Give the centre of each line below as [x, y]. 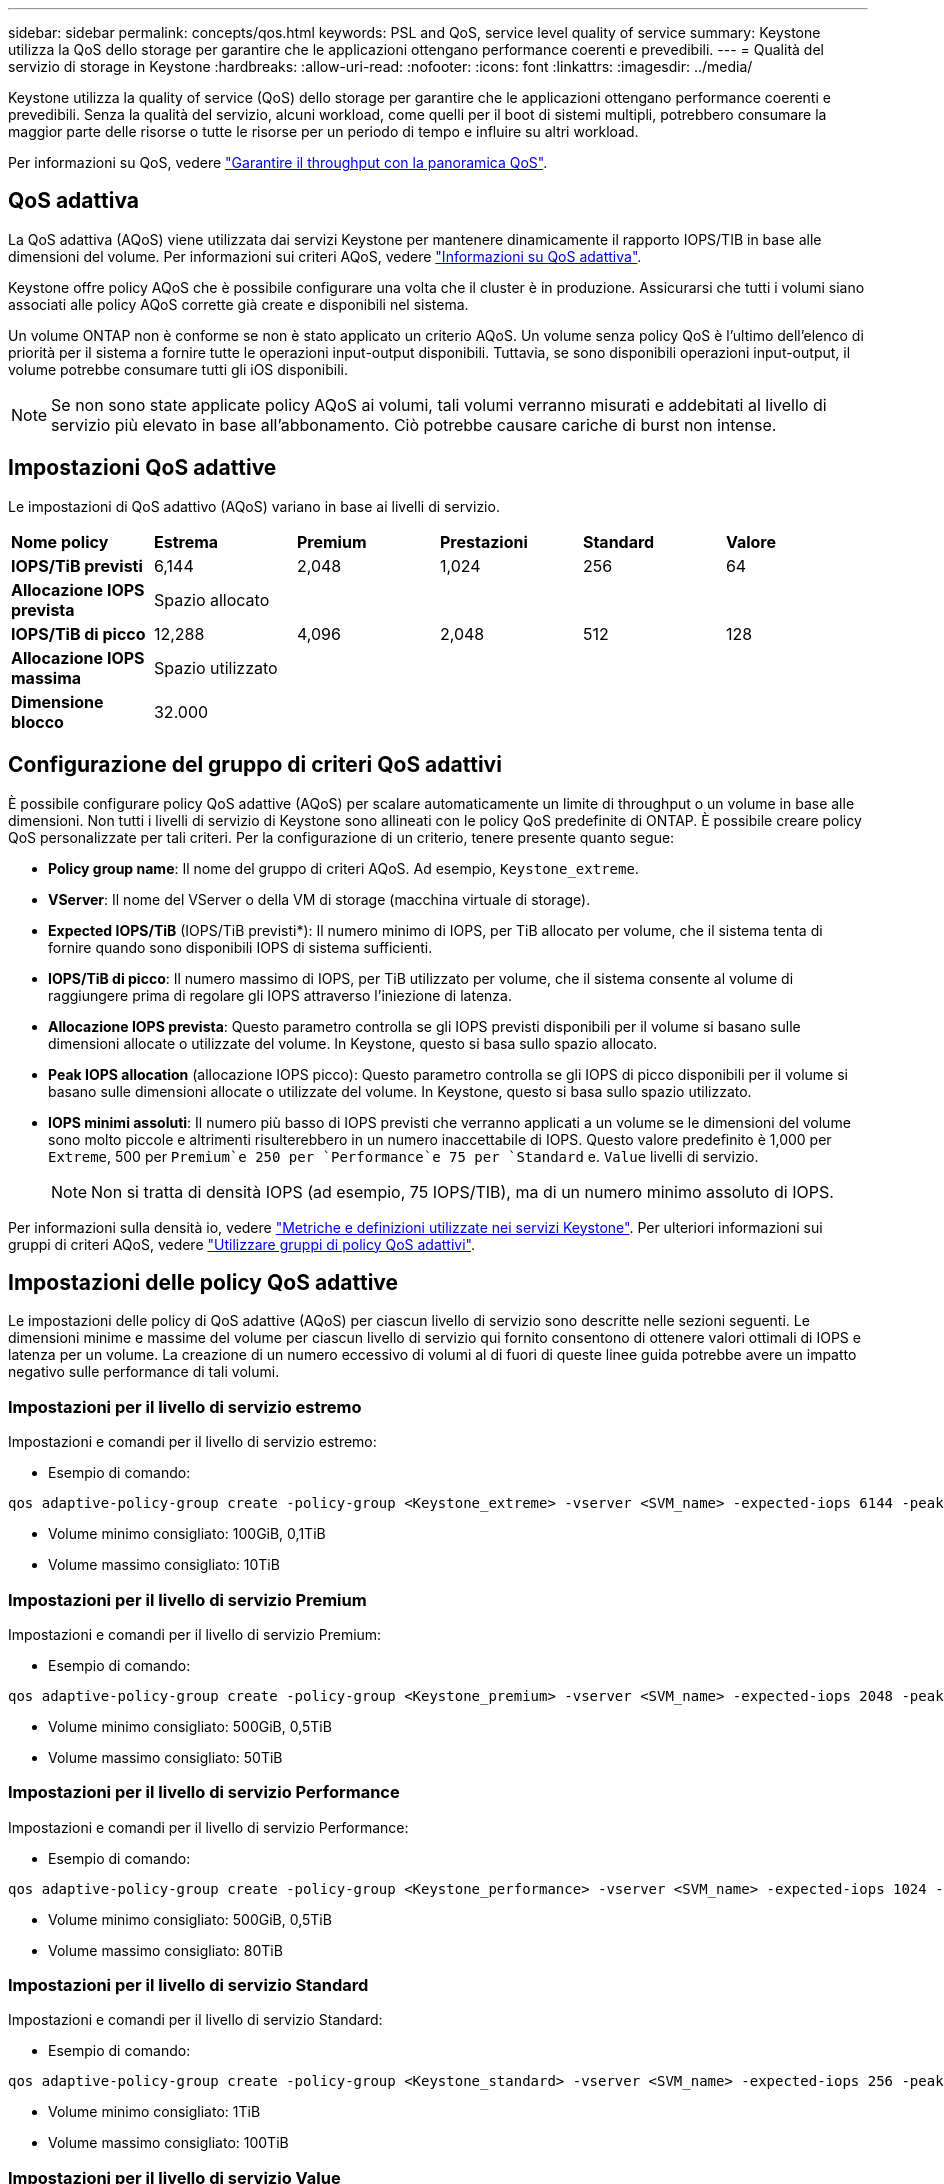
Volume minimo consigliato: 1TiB [154, 2112]
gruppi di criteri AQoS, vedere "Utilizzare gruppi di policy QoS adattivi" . [241, 1244]
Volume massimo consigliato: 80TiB [165, 1950]
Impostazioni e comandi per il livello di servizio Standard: [195, 2020]
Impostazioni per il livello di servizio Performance [204, 1792]
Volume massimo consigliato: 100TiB [168, 2143]
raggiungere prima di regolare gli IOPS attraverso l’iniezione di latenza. [280, 995]
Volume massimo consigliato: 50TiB [165, 1757]
